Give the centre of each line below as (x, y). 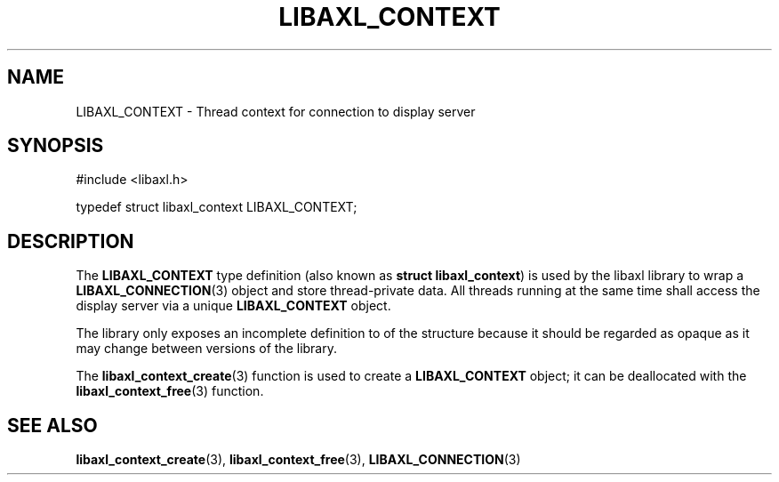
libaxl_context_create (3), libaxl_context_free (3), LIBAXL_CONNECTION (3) (298, 460)
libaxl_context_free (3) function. (170, 391)
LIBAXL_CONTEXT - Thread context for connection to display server (276, 111)
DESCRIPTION (71, 241)
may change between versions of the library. (207, 349)
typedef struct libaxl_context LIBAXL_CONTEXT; (217, 207)
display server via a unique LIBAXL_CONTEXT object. (233, 306)
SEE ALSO (52, 425)
